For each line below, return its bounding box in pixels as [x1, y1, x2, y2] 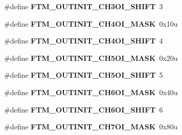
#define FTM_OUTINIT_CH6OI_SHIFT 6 [4, 104, 163, 115]
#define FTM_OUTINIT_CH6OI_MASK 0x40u [4, 86, 178, 97]
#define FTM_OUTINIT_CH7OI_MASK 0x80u [4, 121, 178, 132]
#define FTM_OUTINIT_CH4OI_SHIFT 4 [4, 35, 163, 46]
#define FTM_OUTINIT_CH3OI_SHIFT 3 [4, 1, 163, 11]
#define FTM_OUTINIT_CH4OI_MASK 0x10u [4, 18, 178, 29]
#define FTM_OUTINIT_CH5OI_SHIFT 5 [4, 70, 163, 80]
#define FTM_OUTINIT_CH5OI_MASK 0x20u [4, 52, 178, 63]
